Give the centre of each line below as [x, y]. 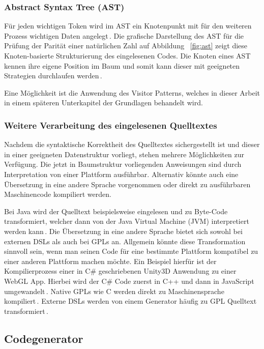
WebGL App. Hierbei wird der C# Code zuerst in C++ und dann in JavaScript [129, 281]
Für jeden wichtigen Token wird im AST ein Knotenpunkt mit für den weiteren [128, 26]
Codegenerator [44, 338]
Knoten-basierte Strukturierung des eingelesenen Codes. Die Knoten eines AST [127, 55]
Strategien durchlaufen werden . [53, 76]
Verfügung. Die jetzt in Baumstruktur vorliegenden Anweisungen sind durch [123, 164]
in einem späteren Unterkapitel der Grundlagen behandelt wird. [104, 103]
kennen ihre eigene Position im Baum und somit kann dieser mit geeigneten [122, 65]
